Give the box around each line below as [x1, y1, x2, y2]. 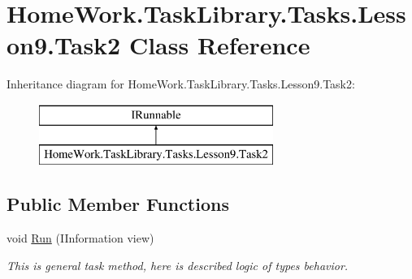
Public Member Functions [7, 191, 229, 217]
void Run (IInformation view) [7, 230, 154, 247]
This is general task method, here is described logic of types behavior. [7, 256, 349, 273]
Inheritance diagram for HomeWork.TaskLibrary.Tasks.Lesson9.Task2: [7, 75, 355, 92]
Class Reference [128, 28, 310, 62]
